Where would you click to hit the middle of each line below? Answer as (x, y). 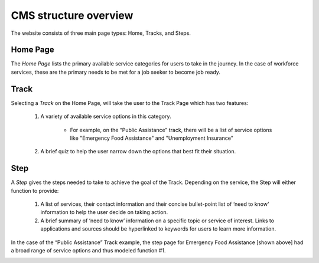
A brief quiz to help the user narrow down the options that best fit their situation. (138, 152)
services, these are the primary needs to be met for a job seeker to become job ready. (116, 72)
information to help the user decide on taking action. (104, 212)
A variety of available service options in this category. (106, 116)
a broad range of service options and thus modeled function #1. (88, 250)
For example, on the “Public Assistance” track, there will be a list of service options (171, 130)
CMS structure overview (72, 15)
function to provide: (35, 190)
